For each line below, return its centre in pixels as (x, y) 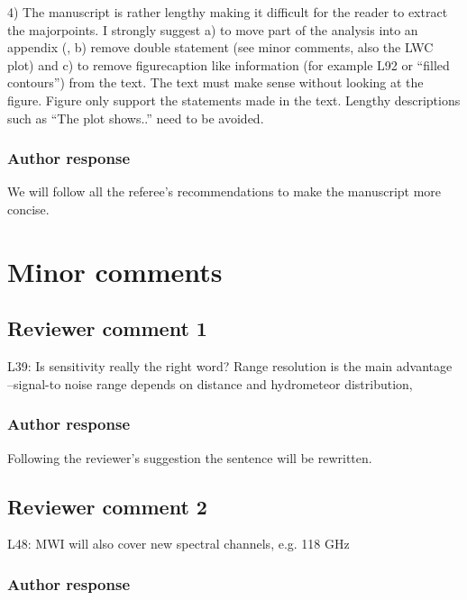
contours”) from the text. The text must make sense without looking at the (215, 82)
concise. (28, 209)
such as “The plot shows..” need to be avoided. (136, 118)
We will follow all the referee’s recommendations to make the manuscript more (224, 191)
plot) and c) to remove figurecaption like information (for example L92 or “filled (229, 64)
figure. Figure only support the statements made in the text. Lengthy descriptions (234, 100)
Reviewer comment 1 (107, 328)
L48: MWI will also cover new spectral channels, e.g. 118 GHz (179, 544)
